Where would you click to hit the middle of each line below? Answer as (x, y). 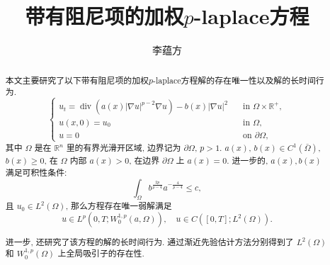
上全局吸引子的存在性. (101, 253)
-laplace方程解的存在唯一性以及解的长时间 (234, 80)
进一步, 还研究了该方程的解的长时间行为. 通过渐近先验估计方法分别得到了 (149, 241)
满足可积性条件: (36, 172)
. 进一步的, (247, 160)
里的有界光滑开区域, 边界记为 (124, 148)
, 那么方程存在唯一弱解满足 (119, 206)
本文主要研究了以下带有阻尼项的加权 (77, 80)
